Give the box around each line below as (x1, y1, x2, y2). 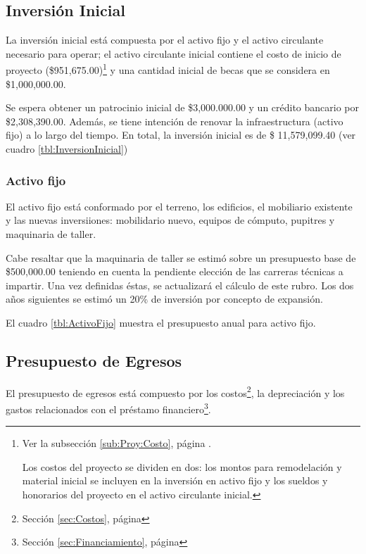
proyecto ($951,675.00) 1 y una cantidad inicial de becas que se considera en (6, 61, 330, 77)
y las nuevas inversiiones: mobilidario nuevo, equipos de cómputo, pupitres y (6, 213, 335, 227)
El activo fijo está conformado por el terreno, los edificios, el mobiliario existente (6, 199, 353, 213)
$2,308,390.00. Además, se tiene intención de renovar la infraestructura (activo (6, 113, 343, 128)
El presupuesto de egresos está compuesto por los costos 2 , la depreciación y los (6, 383, 345, 400)
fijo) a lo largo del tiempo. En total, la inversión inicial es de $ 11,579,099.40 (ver (6, 127, 356, 142)
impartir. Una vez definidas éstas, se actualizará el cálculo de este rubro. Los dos (6, 277, 354, 292)
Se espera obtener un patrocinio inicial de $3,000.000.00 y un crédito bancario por (6, 100, 360, 115)
